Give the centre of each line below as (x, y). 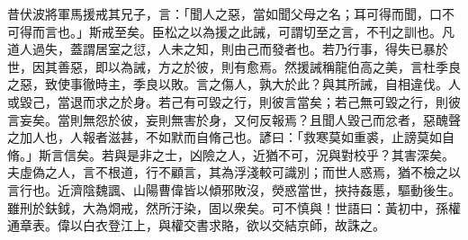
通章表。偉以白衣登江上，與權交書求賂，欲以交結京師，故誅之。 (196, 225)
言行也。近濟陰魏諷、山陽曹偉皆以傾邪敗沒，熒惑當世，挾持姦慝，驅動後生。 (234, 189)
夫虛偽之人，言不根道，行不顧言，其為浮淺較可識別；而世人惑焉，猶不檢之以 (234, 172)
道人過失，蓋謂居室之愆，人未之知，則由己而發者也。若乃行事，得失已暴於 (228, 49)
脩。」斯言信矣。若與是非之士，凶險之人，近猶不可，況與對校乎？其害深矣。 (231, 154)
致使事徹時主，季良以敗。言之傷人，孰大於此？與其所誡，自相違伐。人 (252, 84)
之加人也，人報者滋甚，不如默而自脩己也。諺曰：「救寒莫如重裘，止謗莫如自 (231, 137)
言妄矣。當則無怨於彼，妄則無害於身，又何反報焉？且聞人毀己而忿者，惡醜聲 (234, 119)
